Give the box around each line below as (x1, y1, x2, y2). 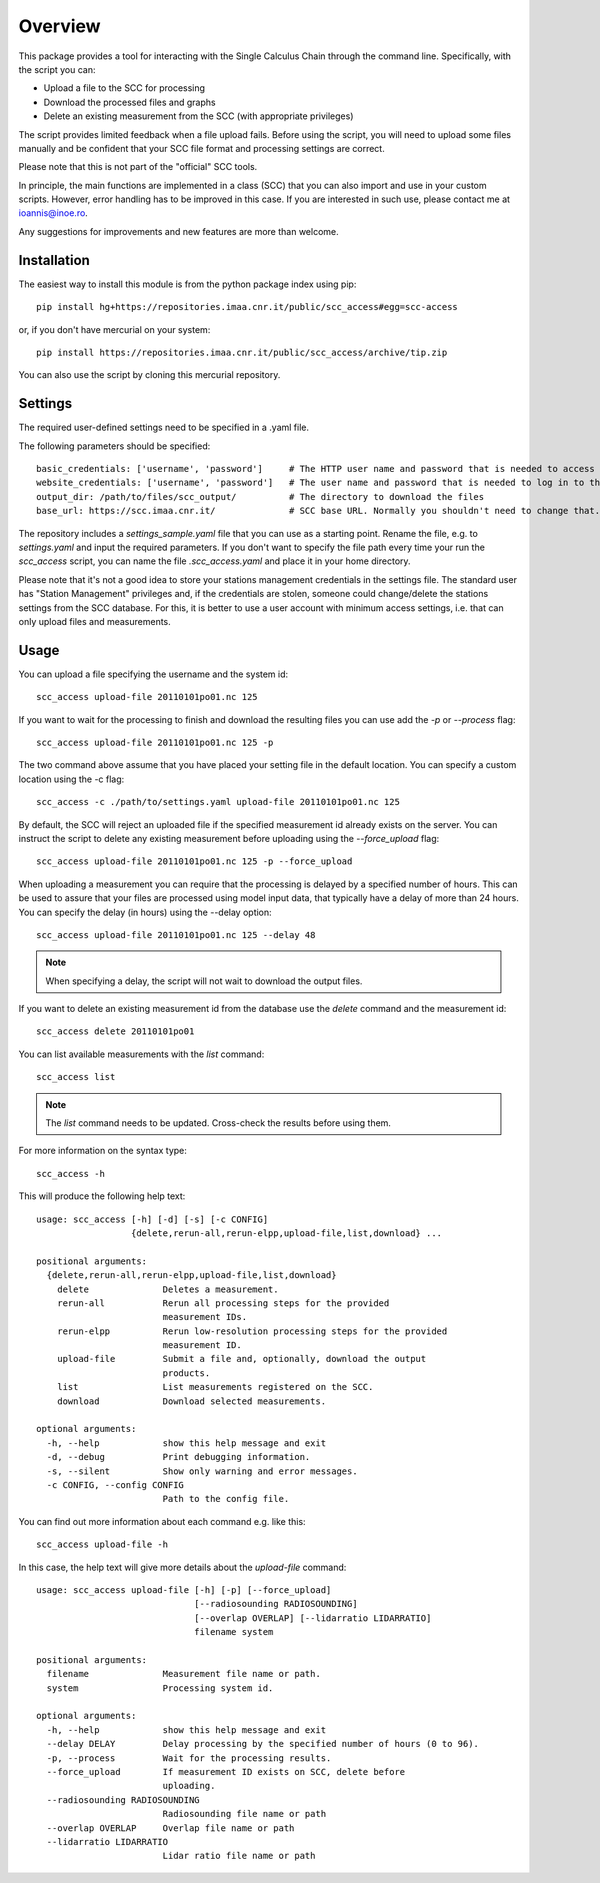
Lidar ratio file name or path (162, 1850, 316, 1862)
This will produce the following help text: (18, 1190, 186, 1202)
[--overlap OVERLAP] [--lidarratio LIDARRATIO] (193, 1612, 432, 1624)
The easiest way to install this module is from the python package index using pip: (18, 278, 357, 290)
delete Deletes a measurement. (56, 1283, 279, 1295)
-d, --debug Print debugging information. (46, 1451, 311, 1463)
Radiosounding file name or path (162, 1808, 327, 1820)
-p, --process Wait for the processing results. (46, 1752, 332, 1764)
